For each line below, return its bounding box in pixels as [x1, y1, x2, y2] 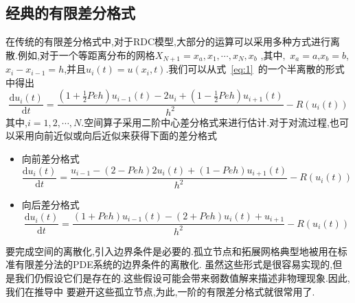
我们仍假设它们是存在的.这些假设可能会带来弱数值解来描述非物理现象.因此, [14, 271, 350, 285]
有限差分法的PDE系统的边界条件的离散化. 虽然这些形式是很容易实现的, [14, 257, 333, 271]
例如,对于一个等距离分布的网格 [17, 47, 155, 62]
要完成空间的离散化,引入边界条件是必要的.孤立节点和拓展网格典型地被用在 [5, 243, 338, 258]
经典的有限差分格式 [5, 2, 135, 23]
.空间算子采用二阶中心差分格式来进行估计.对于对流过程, [81, 114, 330, 129]
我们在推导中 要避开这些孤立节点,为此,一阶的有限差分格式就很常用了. [5, 284, 315, 298]
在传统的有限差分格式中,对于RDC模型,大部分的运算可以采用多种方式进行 [5, 34, 330, 49]
